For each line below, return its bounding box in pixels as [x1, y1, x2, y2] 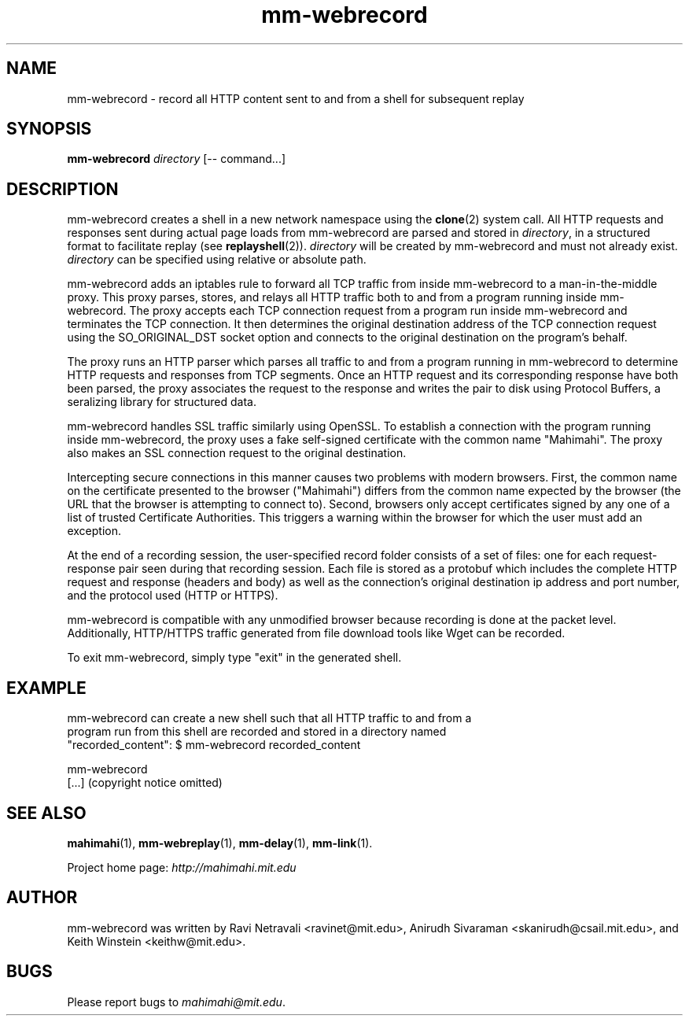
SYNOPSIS [6, 119, 92, 139]
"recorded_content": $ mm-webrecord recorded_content [67, 738, 361, 752]
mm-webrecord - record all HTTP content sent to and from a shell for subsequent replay [67, 91, 525, 105]
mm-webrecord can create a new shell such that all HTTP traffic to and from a [67, 711, 472, 725]
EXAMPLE [6, 677, 87, 698]
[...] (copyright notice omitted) [67, 776, 223, 790]
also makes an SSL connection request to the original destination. [67, 446, 407, 460]
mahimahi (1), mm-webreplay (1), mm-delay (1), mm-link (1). [67, 836, 373, 850]
